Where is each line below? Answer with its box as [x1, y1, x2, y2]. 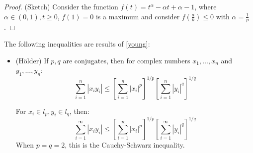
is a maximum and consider [95, 11, 180, 21]
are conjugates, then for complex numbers [63, 55, 190, 65]
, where [194, 1, 217, 11]
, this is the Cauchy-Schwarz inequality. [65, 139, 185, 150]
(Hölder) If [15, 55, 49, 65]
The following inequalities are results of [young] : [4, 39, 150, 49]
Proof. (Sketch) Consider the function [4, 1, 118, 11]
